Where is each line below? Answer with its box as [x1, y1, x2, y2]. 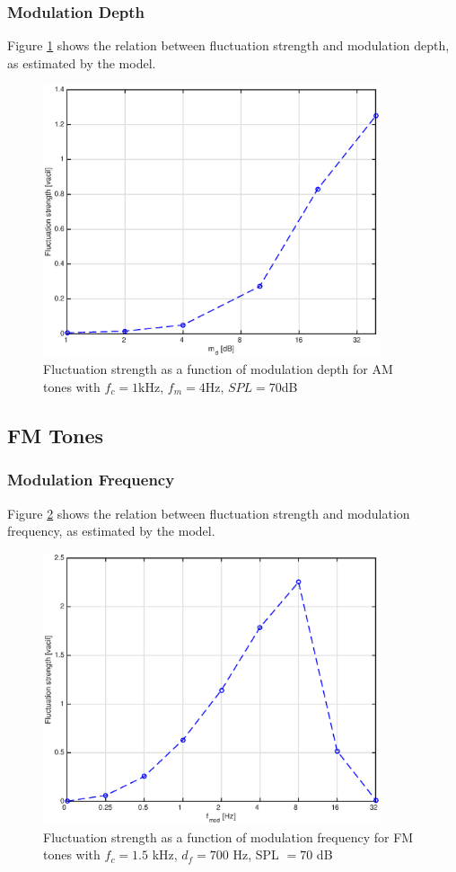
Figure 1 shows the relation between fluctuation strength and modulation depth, [7, 36, 450, 55]
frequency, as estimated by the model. [7, 521, 215, 540]
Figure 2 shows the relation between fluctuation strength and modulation [7, 503, 410, 522]
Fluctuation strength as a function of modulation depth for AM [43, 360, 393, 378]
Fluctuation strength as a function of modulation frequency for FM [43, 827, 414, 846]
